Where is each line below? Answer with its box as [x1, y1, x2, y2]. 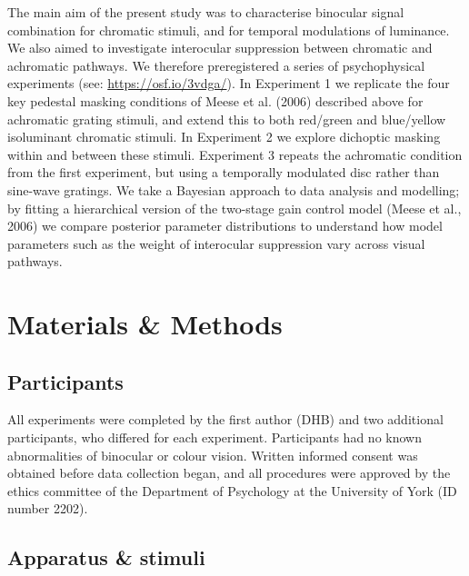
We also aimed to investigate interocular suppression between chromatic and [7, 38, 433, 57]
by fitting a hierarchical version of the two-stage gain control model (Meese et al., [7, 198, 462, 217]
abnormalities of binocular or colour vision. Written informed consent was [7, 445, 418, 464]
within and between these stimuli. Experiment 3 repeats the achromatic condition [7, 144, 463, 164]
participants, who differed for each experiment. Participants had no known [7, 428, 422, 447]
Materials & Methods [7, 305, 283, 343]
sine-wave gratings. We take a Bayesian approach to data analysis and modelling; [7, 180, 460, 199]
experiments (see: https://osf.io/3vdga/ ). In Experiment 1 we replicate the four [7, 74, 450, 93]
